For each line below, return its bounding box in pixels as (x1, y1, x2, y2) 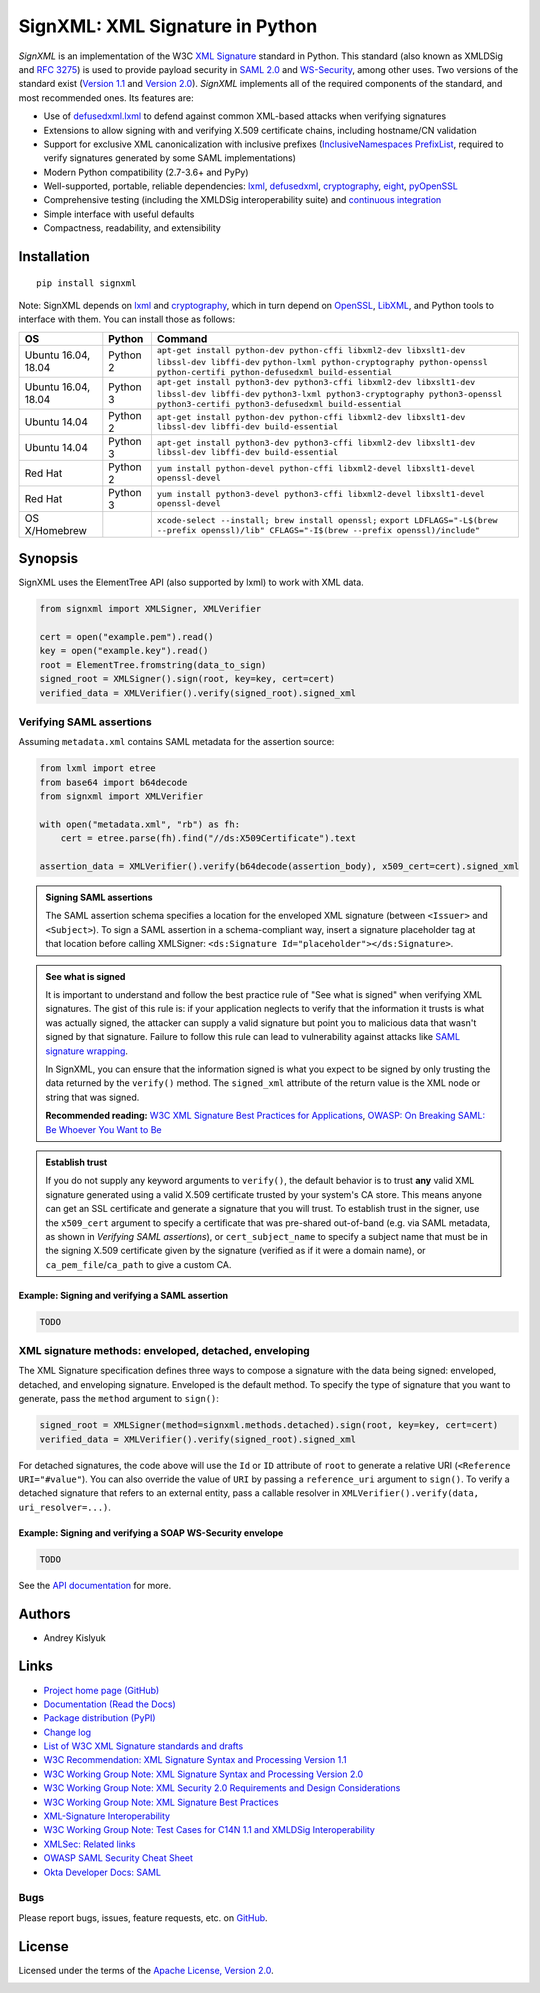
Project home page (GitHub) (43, 1684, 160, 1696)
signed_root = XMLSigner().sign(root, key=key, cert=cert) (39, 673, 335, 685)
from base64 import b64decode (39, 776, 188, 788)
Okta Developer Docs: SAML (43, 1866, 162, 1878)
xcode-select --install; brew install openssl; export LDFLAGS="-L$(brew (156, 515, 498, 526)
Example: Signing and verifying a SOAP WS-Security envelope (18, 1526, 284, 1539)
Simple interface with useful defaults (43, 208, 195, 220)
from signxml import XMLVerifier (39, 791, 204, 802)
